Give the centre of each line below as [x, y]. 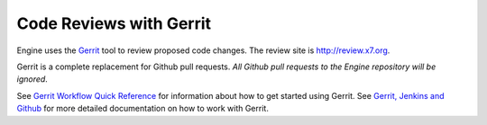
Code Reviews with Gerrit [114, 23]
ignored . [32, 79]
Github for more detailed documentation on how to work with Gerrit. [143, 109]
